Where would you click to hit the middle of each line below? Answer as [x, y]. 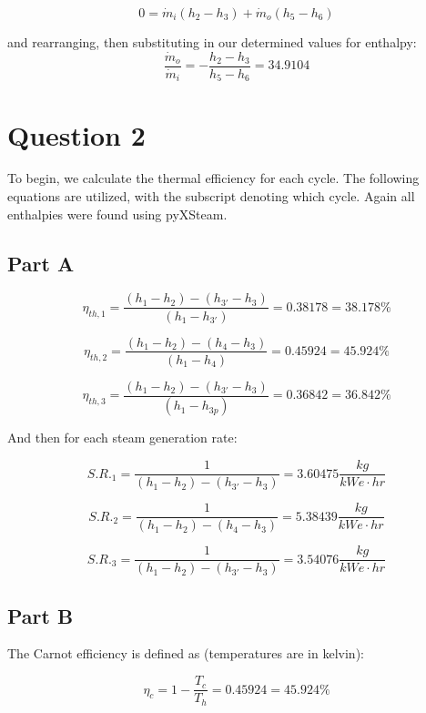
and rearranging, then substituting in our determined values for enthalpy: [212, 42]
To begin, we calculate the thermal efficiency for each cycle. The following [213, 178]
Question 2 [76, 134]
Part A [41, 263]
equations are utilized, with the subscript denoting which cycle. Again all [211, 196]
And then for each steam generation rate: [122, 438]
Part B [41, 615]
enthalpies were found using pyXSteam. [117, 214]
